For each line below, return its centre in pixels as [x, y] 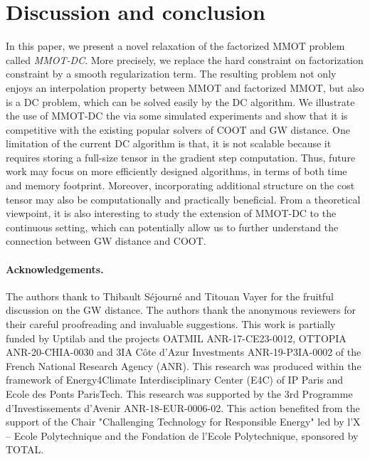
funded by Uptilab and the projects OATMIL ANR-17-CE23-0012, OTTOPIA [176, 338]
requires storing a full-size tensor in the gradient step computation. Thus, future [181, 157]
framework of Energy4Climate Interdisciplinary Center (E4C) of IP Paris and [175, 380]
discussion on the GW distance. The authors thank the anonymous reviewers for [181, 310]
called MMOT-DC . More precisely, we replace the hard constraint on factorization [185, 59]
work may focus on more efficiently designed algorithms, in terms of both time [176, 171]
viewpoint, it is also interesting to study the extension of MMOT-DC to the [171, 213]
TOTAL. [25, 449]
